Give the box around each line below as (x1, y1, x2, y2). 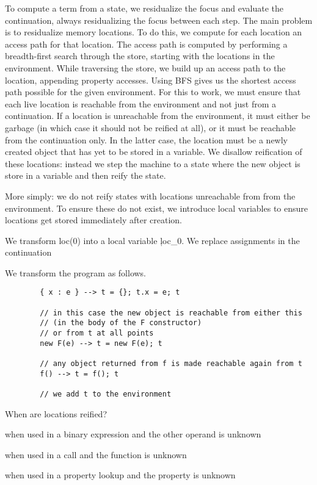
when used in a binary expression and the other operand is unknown (5, 428, 261, 440)
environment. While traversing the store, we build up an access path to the (5, 61, 286, 74)
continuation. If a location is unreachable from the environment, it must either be (5, 109, 310, 122)
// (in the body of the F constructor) (40, 318, 202, 328)
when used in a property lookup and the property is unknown (5, 469, 236, 481)
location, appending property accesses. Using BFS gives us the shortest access (5, 73, 296, 86)
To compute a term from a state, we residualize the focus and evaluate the (5, 2, 284, 14)
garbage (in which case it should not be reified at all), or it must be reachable (5, 121, 296, 134)
